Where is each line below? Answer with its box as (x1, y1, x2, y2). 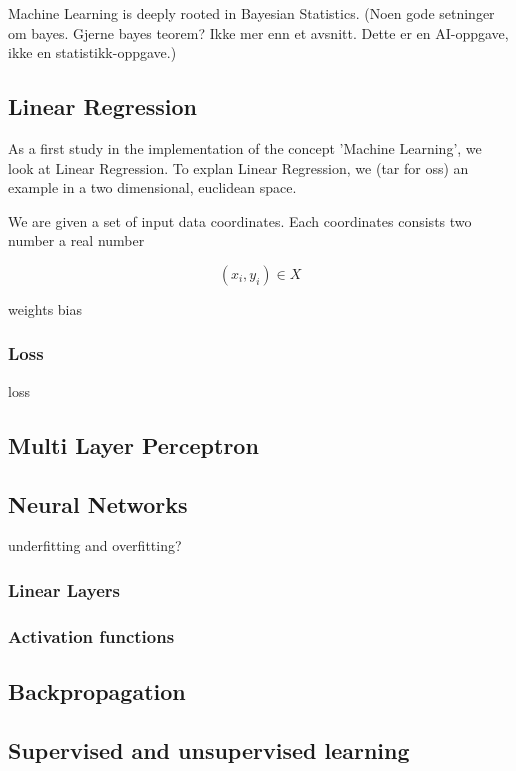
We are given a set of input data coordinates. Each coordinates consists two (8, 210, 472, 231)
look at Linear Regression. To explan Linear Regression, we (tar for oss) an (8, 157, 469, 178)
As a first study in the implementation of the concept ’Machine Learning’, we (8, 137, 482, 158)
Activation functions (8, 623, 175, 648)
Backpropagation (8, 676, 186, 707)
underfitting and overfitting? (8, 535, 182, 556)
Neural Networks (8, 488, 188, 519)
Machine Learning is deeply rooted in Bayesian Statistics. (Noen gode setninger (8, 3, 495, 23)
